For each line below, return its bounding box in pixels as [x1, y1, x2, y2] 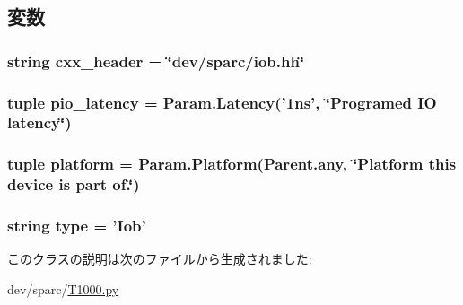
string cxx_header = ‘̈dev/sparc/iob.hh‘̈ [7, 49, 305, 72]
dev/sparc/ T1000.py [7, 279, 119, 298]
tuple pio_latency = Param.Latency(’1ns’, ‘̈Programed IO [7, 91, 437, 113]
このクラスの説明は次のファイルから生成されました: [7, 249, 312, 268]
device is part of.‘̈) [7, 173, 140, 196]
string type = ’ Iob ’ [7, 214, 146, 237]
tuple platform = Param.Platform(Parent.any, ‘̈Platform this [7, 152, 457, 175]
